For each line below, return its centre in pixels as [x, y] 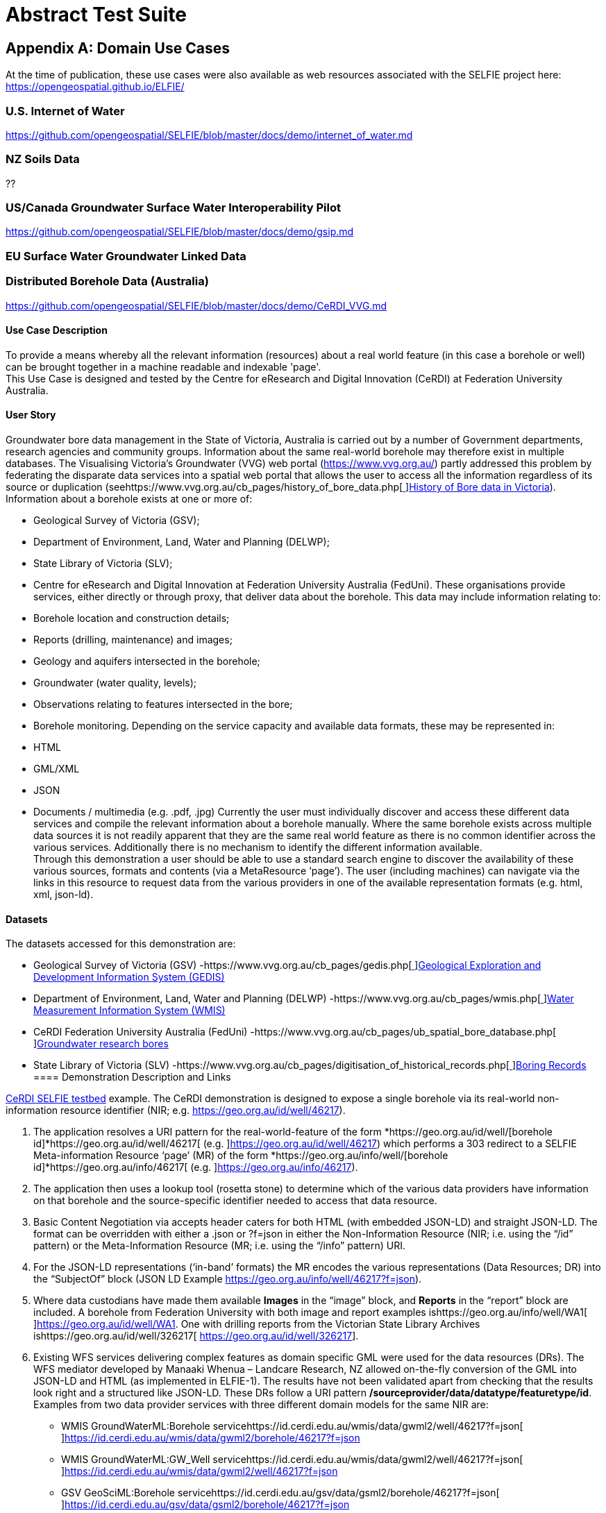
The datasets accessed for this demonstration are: [121, 944]
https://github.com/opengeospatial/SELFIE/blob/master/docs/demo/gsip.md [180, 232]
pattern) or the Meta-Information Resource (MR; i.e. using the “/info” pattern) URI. [219, 1246]
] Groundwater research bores [101, 1044]
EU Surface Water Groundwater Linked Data [126, 256]
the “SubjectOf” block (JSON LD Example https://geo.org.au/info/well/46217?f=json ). [228, 1279]
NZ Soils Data [43, 159]
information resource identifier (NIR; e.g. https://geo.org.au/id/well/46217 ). [176, 1110]
